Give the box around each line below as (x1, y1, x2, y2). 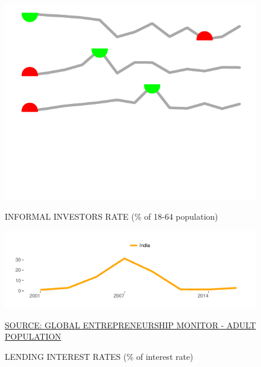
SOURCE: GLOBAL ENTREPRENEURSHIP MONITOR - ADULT (5, 318, 256, 331)
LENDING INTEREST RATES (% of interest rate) (5, 350, 193, 363)
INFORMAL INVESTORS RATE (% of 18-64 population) (5, 210, 218, 223)
